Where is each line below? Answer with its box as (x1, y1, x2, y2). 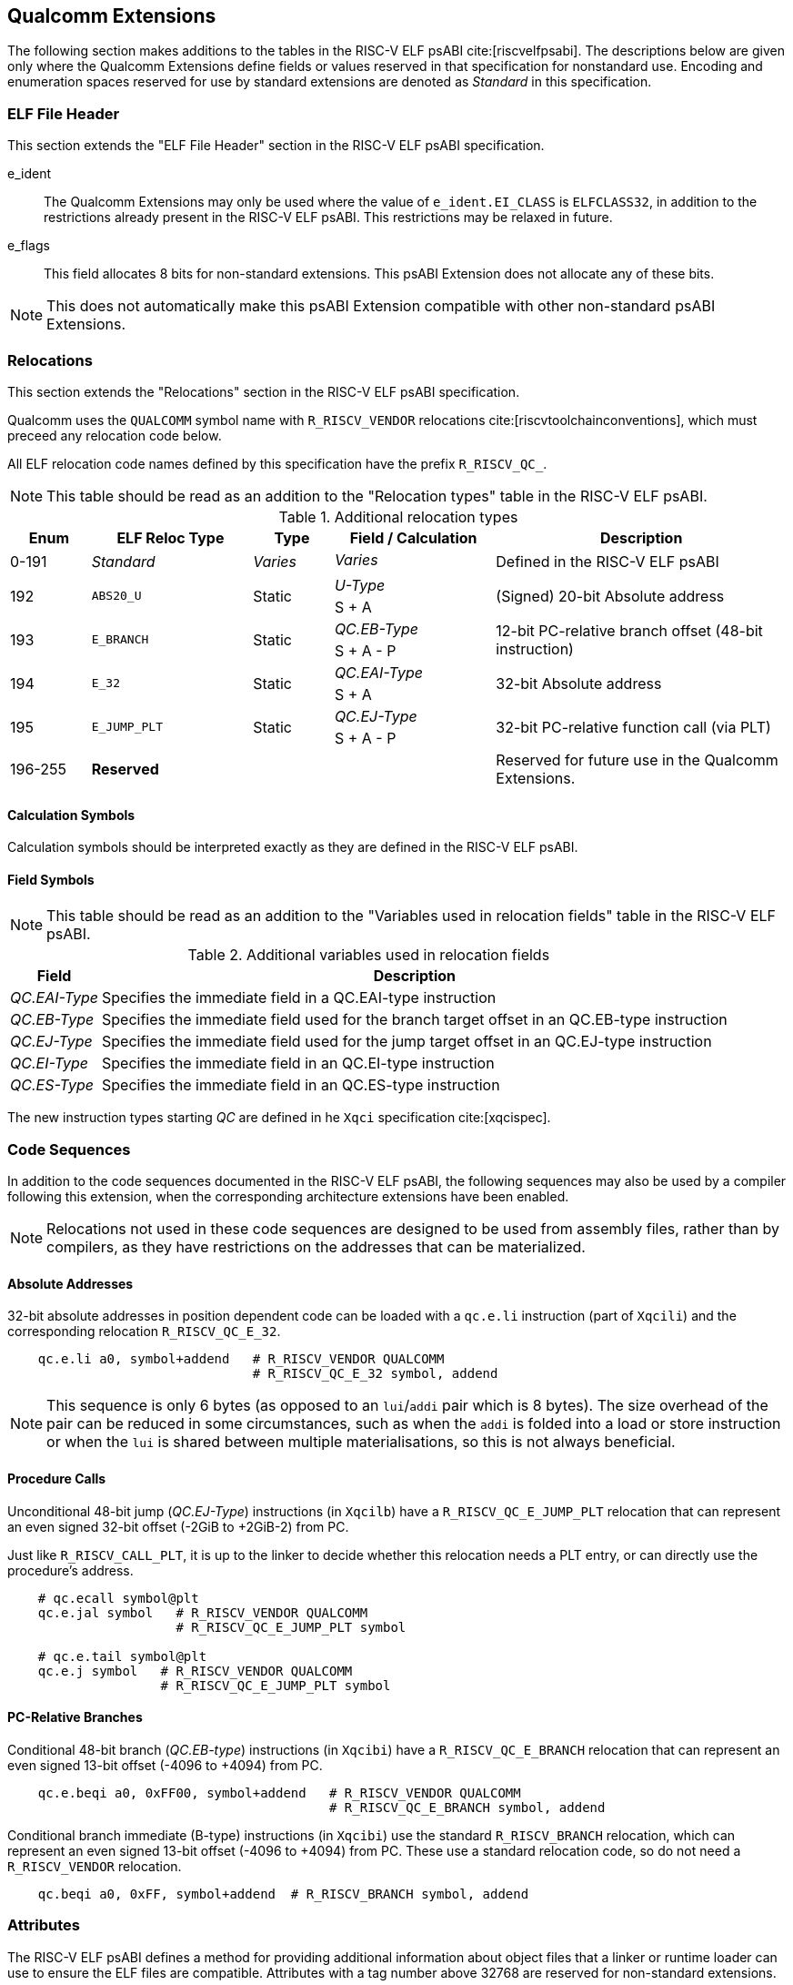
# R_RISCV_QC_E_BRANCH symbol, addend (329, 1799, 606, 1815)
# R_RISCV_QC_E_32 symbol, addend (252, 1366, 498, 1382)
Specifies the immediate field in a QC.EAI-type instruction (102, 988, 497, 1008)
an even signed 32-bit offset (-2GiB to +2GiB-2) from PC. (7, 1518, 349, 1534)
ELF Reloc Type (116, 528, 225, 547)
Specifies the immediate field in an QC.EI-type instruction (102, 1054, 495, 1073)
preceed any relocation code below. (7, 427, 222, 443)
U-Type (334, 575, 386, 594)
